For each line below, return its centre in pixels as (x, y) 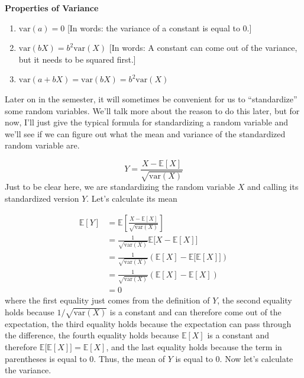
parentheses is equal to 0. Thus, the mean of (85, 358)
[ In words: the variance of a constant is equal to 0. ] (159, 28)
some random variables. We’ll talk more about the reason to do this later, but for (152, 110)
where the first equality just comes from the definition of (107, 300)
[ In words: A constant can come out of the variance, (203, 48)
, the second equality (255, 300)
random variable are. (42, 145)
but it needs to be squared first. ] (77, 59)
